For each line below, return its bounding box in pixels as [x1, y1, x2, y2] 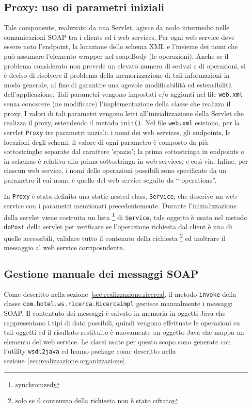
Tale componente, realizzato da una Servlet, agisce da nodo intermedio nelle [4, 22, 230, 33]
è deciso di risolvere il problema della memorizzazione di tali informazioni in [4, 70, 230, 80]
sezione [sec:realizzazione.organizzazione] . [4, 356, 126, 366]
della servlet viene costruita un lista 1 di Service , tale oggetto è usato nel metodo [4, 210, 248, 222]
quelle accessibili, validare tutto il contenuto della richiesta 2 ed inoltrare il [4, 231, 225, 243]
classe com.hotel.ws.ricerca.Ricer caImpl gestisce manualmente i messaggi [4, 298, 233, 308]
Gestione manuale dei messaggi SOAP [4, 266, 199, 281]
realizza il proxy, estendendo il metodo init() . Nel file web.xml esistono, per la [4, 118, 240, 128]
